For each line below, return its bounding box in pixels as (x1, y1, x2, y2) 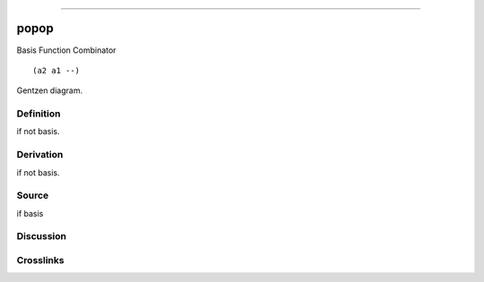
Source (16, 189, 49, 201)
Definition (16, 107, 61, 120)
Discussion (16, 230, 67, 243)
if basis (16, 208, 44, 218)
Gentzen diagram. (16, 85, 83, 96)
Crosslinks (16, 254, 65, 267)
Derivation (16, 149, 64, 161)
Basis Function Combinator (16, 45, 117, 56)
